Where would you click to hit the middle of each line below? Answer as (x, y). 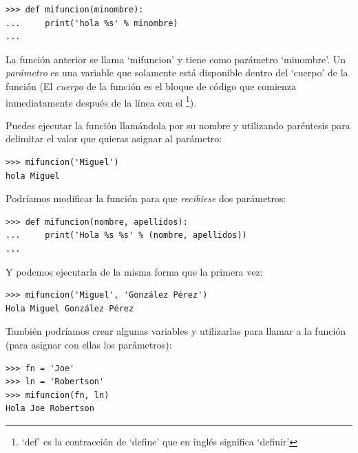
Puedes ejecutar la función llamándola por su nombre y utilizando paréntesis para (178, 125)
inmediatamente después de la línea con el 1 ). (101, 101)
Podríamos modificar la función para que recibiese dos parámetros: (146, 198)
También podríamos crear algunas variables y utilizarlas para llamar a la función (176, 331)
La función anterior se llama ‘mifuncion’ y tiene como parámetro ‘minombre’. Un (176, 59)
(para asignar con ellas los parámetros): (89, 344)
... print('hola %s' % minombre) (92, 23)
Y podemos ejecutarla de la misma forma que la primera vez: (134, 271)
